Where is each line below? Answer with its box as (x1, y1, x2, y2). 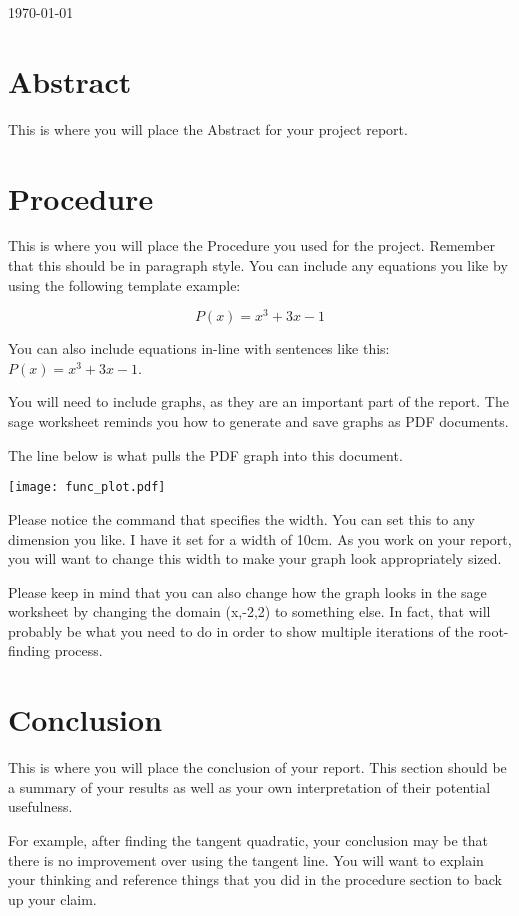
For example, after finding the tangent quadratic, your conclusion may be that (8, 829, 488, 850)
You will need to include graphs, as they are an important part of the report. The (8, 391, 509, 412)
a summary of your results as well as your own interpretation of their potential (8, 776, 491, 797)
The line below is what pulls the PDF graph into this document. (8, 444, 403, 465)
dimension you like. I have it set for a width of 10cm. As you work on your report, (8, 528, 512, 549)
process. (54, 640, 103, 661)
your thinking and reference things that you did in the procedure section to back (8, 869, 502, 890)
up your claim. (8, 888, 97, 909)
